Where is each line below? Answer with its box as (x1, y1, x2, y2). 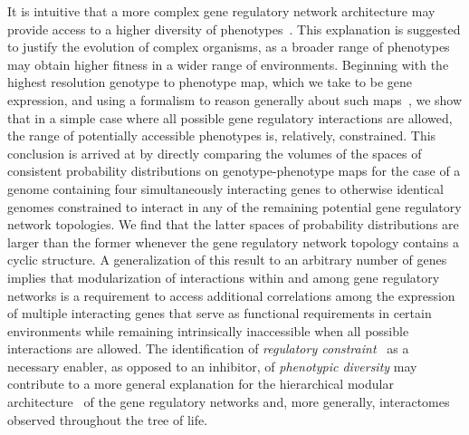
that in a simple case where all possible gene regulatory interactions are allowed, (7, 108, 453, 127)
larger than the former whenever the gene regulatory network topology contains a (7, 232, 459, 251)
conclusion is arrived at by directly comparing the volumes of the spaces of (7, 143, 422, 162)
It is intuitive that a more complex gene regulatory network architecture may (7, 2, 435, 20)
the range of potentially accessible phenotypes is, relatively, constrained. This (7, 126, 436, 145)
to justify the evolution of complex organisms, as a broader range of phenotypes (7, 37, 450, 56)
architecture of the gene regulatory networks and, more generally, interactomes (7, 392, 450, 411)
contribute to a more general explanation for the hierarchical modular (7, 374, 394, 393)
